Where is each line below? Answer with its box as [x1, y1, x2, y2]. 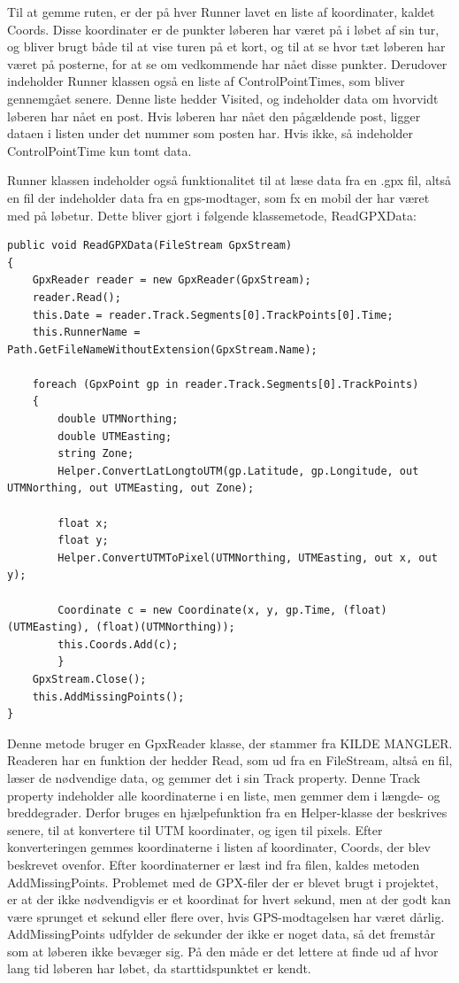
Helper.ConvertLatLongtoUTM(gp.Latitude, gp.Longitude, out [57, 464, 419, 477]
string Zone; [57, 447, 134, 461]
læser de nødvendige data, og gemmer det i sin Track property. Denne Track [7, 768, 421, 786]
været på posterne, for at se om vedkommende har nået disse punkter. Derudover [7, 54, 448, 73]
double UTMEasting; [57, 430, 172, 443]
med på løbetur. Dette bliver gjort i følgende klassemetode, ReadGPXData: [7, 205, 417, 224]
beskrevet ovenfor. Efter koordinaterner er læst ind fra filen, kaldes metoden [7, 855, 420, 873]
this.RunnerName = [32, 326, 141, 339]
